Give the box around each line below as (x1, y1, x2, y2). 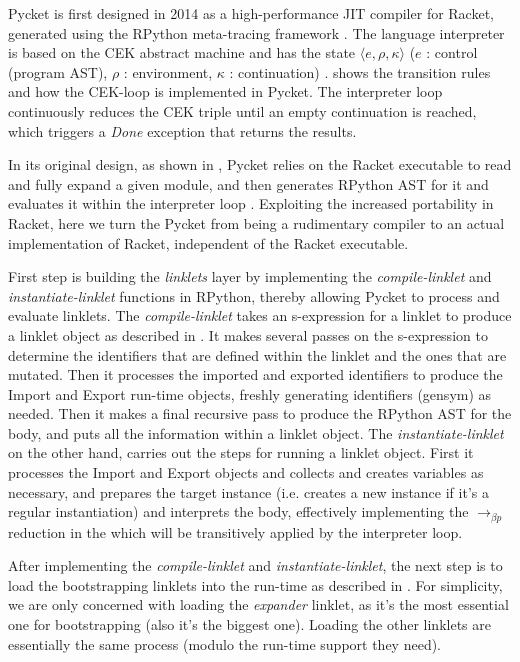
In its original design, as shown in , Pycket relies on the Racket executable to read (8, 154, 512, 175)
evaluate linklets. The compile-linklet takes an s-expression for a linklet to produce (8, 305, 512, 326)
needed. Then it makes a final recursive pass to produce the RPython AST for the (8, 403, 512, 424)
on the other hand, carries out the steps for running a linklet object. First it (8, 442, 474, 463)
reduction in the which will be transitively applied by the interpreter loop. (8, 521, 463, 542)
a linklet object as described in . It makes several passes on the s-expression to (8, 324, 488, 345)
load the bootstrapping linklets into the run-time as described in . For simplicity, (8, 574, 503, 595)
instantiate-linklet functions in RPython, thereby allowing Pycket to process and (8, 285, 500, 306)
